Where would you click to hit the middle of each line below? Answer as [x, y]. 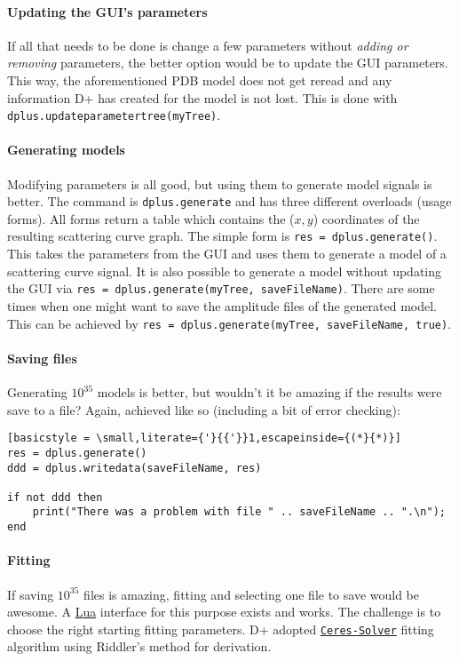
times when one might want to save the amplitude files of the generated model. [222, 305]
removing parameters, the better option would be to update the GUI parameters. [228, 63]
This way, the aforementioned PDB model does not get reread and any [200, 80]
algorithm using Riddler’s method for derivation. [139, 646]
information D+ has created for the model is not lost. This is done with [202, 97]
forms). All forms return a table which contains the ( [151, 218]
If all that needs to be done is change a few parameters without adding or [208, 45]
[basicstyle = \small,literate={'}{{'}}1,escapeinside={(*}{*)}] [204, 438]
